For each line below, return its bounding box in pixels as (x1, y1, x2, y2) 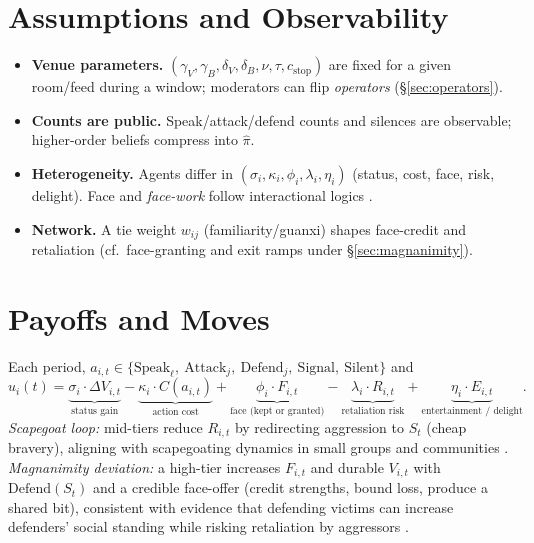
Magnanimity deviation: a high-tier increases (8, 456, 281, 477)
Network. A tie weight (31, 218, 177, 239)
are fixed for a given (328, 54, 452, 75)
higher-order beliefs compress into (31, 129, 238, 150)
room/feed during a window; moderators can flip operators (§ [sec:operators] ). (31, 76, 503, 97)
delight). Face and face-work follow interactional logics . (31, 184, 373, 205)
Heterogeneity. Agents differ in (31, 162, 234, 183)
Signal (297, 360, 335, 375)
